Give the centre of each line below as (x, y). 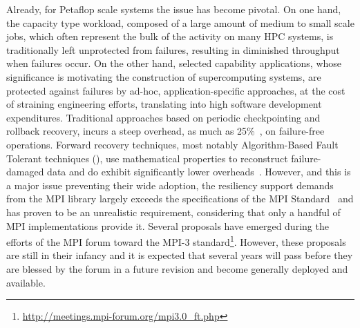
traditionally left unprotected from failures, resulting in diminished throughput (173, 49)
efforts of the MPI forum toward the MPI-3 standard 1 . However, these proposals (176, 241)
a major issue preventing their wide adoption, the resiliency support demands (170, 185)
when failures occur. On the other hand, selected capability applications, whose (174, 63)
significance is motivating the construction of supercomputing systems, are (164, 76)
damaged (25, 172)
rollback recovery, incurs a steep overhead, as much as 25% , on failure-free (165, 131)
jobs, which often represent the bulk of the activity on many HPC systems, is (170, 36)
